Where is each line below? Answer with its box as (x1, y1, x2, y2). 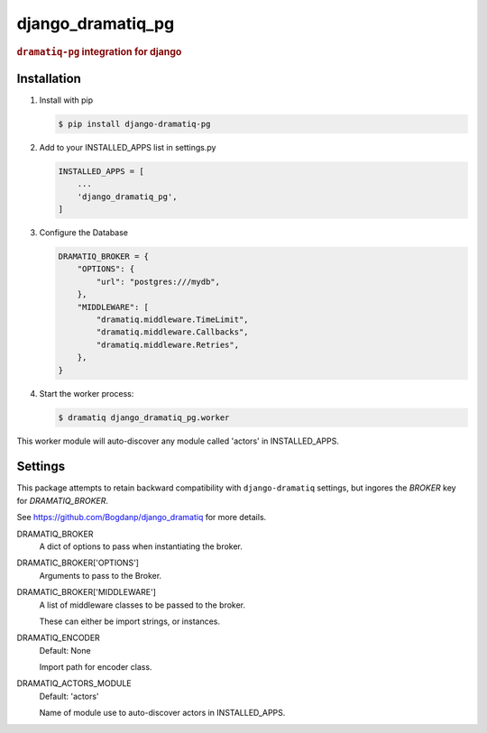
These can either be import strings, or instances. (39, 616, 221, 627)
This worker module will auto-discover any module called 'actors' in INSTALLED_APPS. (16, 435, 340, 446)
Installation (16, 70, 81, 86)
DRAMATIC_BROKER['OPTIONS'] (16, 557, 140, 568)
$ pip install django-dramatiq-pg (58, 118, 211, 129)
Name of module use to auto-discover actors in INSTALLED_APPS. (39, 708, 286, 719)
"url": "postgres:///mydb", (96, 276, 221, 287)
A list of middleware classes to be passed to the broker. (39, 600, 246, 610)
